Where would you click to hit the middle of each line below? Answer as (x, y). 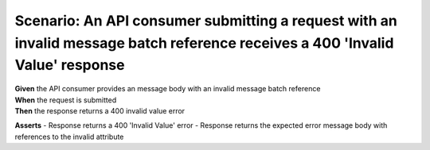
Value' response (70, 65)
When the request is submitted (66, 100)
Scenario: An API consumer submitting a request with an (206, 21)
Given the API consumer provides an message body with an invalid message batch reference (168, 89)
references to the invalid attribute (69, 137)
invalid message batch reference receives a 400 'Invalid (204, 43)
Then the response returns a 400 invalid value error (100, 110)
